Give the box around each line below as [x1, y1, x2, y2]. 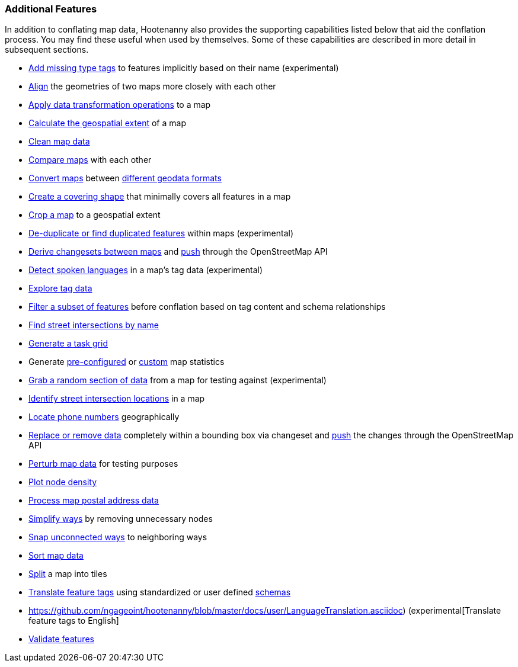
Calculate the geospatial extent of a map [28, 118, 186, 129]
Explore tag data [28, 283, 92, 294]
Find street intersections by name [28, 320, 159, 331]
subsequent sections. [5, 44, 89, 55]
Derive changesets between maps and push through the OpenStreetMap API [28, 246, 328, 257]
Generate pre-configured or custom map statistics [28, 357, 225, 367]
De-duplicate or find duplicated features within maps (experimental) [28, 228, 294, 239]
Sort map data [28, 550, 84, 561]
